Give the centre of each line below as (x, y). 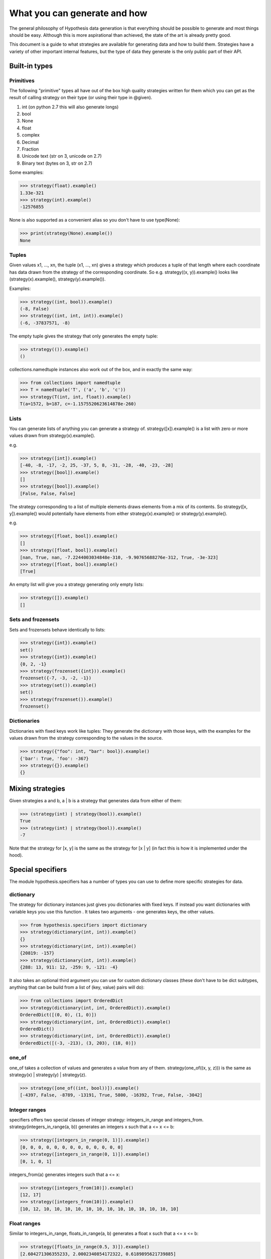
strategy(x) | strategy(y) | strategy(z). (48, 1075)
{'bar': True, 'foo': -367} (54, 758)
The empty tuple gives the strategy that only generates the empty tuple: (84, 336)
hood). (16, 855)
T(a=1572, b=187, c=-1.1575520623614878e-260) (78, 404)
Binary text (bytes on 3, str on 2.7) (57, 163)
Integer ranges (28, 1109)
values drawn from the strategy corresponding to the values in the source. (86, 738)
